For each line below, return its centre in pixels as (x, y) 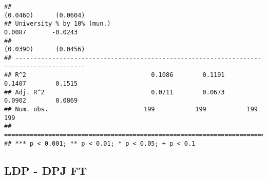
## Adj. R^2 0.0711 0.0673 (115, 92)
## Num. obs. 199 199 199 (131, 109)
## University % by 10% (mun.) (58, 24)
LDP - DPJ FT (46, 170)
